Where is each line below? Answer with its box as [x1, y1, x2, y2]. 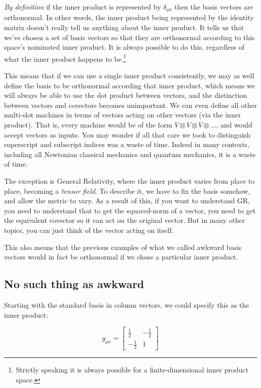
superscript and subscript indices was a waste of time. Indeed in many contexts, [4, 139, 249, 150]
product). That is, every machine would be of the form [4, 119, 173, 130]
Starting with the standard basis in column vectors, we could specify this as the [4, 299, 249, 310]
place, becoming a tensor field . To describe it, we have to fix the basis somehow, [4, 185, 250, 196]
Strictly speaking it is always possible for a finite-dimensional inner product [16, 364, 248, 374]
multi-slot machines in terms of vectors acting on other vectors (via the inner [4, 109, 241, 120]
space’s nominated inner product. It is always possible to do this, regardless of [4, 42, 244, 52]
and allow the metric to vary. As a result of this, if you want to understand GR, [4, 195, 250, 206]
